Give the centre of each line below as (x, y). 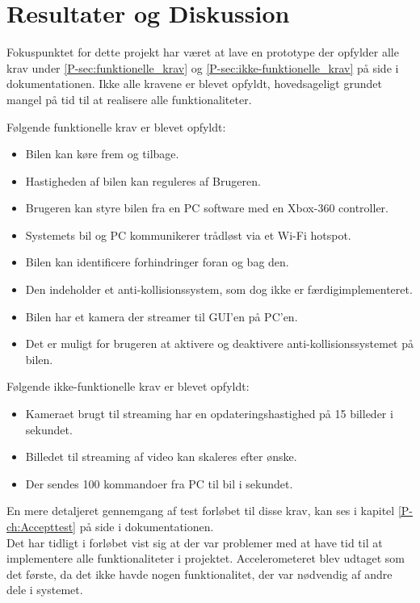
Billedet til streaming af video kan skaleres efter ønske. (161, 456)
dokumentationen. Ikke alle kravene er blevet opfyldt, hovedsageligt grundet (194, 84)
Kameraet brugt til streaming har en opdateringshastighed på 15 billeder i (209, 414)
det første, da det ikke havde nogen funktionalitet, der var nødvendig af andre (199, 574)
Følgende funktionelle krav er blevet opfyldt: (116, 126)
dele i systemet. (45, 590)
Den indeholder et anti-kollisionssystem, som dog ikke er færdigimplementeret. (219, 289)
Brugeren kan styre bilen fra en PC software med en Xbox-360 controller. (207, 208)
